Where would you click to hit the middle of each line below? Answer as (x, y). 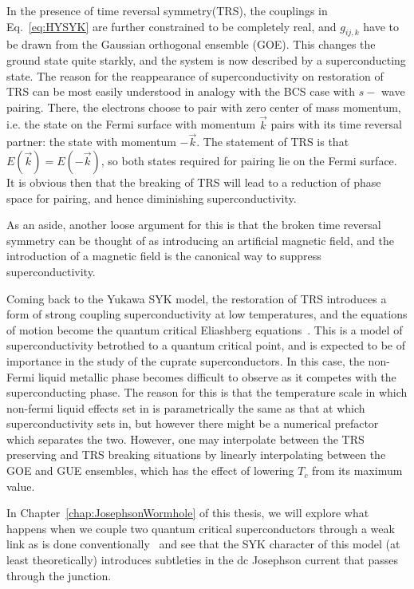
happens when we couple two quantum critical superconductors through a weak (201, 528)
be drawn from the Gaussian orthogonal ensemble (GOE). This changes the (191, 44)
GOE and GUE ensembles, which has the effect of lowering (150, 470)
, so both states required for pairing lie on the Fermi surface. (249, 160)
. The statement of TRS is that (273, 142)
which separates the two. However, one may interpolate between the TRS (185, 439)
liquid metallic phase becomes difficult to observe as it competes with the (217, 376)
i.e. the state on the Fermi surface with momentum (131, 124)
